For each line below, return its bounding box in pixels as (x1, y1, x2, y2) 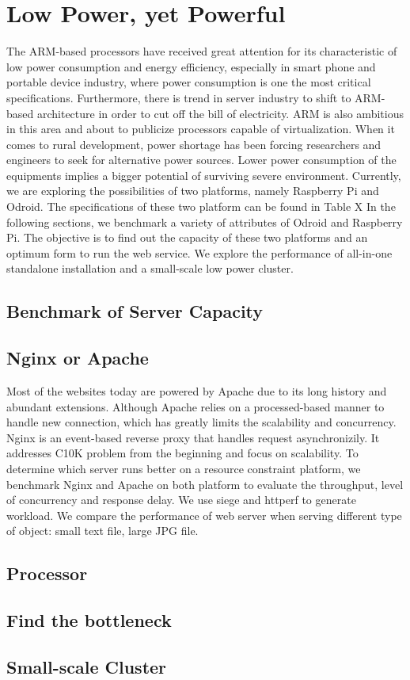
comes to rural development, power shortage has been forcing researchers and (6, 136, 382, 152)
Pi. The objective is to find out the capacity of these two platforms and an (6, 229, 368, 246)
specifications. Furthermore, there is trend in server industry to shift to (6, 89, 351, 105)
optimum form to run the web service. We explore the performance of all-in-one (6, 244, 393, 261)
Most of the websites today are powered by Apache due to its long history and (6, 383, 387, 399)
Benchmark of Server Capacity (6, 299, 264, 323)
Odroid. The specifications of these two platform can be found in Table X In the (6, 198, 396, 215)
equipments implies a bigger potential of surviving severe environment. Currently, (6, 166, 401, 183)
